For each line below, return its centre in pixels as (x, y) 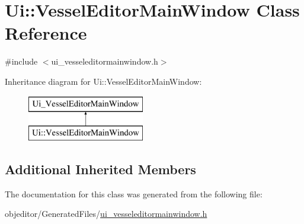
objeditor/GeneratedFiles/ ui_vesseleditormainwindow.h (106, 214)
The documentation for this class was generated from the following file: (134, 193)
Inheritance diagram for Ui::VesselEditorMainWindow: (103, 81)
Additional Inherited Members (100, 169)
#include (21, 61)
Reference (46, 33)
